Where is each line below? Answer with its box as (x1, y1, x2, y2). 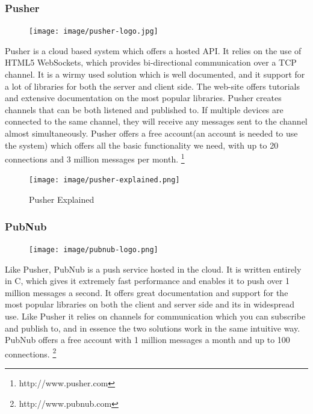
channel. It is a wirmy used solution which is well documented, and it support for (5, 68, 305, 81)
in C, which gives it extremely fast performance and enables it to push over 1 (5, 274, 290, 287)
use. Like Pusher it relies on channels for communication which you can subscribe (5, 309, 306, 322)
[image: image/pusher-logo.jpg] (29, 27, 158, 36)
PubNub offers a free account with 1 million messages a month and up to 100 (5, 333, 290, 346)
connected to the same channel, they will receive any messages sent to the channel (5, 115, 308, 128)
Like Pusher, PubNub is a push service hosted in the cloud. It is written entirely (5, 262, 302, 275)
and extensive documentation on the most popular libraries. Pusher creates (5, 91, 282, 104)
